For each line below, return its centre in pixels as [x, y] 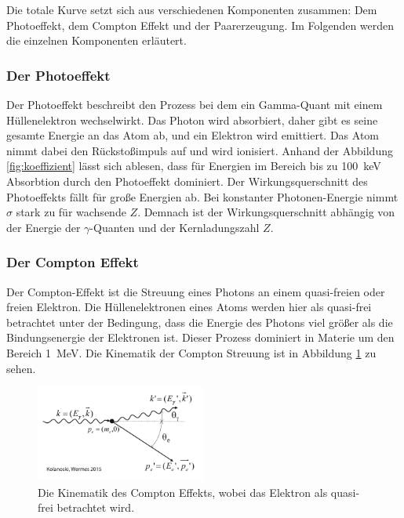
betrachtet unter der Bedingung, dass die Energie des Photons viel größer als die [200, 322]
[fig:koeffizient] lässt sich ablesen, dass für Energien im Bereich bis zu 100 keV [194, 166]
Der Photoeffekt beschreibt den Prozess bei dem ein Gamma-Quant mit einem [195, 104]
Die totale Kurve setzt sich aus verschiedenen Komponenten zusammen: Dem [192, 9]
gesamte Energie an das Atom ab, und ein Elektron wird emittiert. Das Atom [193, 135]
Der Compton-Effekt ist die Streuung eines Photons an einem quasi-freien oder [196, 291]
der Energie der [44, 227]
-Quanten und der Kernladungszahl [175, 227]
